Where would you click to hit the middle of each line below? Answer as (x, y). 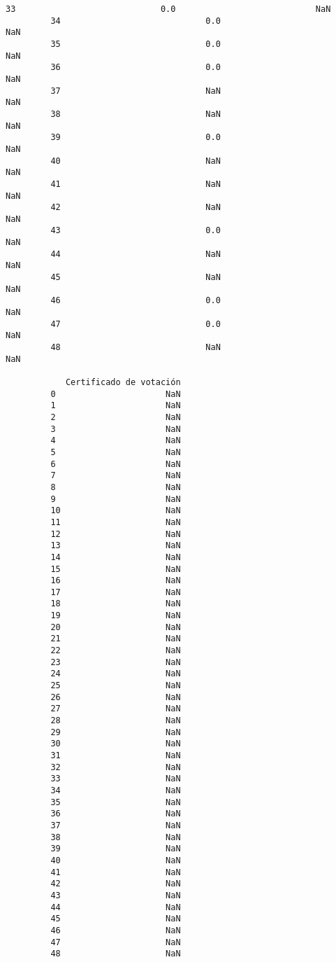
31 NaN (116, 755)
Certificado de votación (123, 382)
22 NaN (116, 651)
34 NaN (116, 790)
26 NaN (116, 697)
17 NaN (116, 592)
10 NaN (116, 511)
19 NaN (116, 616)
